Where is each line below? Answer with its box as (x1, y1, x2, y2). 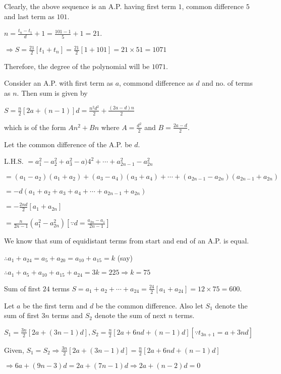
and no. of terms (202, 78, 253, 88)
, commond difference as (119, 78, 194, 88)
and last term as (4, 11, 54, 21)
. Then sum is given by (17, 88, 88, 98)
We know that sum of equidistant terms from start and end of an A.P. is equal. (4, 235, 249, 246)
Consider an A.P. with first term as (4, 78, 113, 88)
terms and (51, 310, 83, 321)
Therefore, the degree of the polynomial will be (4, 60, 150, 71)
